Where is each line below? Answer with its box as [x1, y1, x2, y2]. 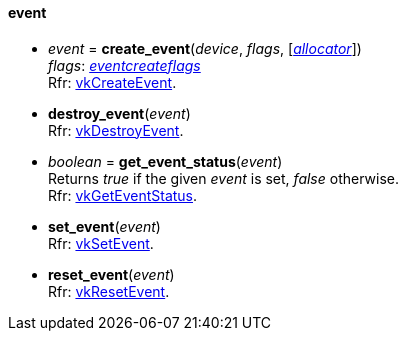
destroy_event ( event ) [48, 104, 191, 122]
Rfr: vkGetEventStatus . [48, 186, 198, 204]
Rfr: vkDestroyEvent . [48, 121, 184, 139]
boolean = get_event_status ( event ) [48, 152, 283, 170]
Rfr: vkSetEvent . [48, 234, 154, 252]
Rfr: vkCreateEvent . [48, 73, 177, 91]
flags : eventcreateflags [48, 56, 201, 74]
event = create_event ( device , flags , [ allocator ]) [48, 39, 362, 57]
